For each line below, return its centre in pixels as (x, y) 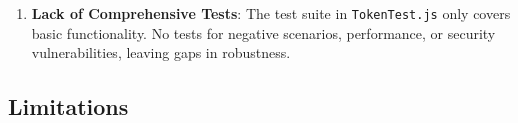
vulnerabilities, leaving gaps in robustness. (161, 52)
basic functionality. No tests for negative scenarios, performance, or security (263, 32)
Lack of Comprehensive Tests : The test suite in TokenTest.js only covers (271, 13)
